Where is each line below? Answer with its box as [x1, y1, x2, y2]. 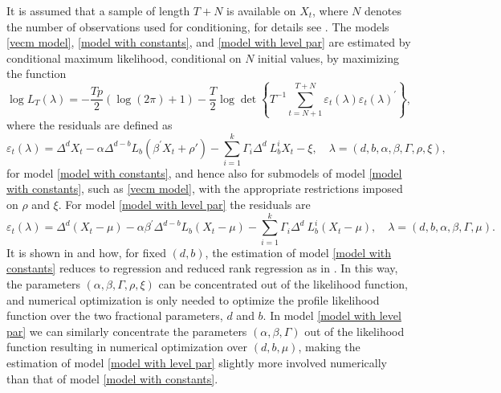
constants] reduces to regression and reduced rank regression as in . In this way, [6, 260, 398, 276]
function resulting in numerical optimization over [6, 338, 248, 355]
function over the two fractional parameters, [6, 307, 223, 324]
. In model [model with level [263, 307, 401, 324]
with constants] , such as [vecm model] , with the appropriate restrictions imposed [6, 180, 403, 197]
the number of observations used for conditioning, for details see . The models [6, 18, 389, 35]
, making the [298, 338, 360, 355]
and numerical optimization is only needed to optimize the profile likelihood [6, 291, 380, 308]
